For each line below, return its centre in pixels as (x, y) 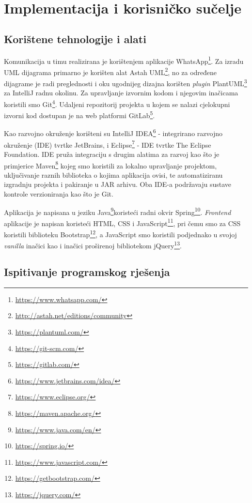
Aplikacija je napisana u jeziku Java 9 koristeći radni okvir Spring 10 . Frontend (118, 211)
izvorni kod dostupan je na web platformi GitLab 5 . (79, 114)
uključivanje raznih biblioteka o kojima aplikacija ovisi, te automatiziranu (113, 175)
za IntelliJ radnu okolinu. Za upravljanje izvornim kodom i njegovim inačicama (121, 93)
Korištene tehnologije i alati (75, 38)
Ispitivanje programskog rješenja (87, 271)
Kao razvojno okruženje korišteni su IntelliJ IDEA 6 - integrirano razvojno (113, 133)
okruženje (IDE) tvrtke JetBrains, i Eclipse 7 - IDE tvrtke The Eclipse (108, 144)
